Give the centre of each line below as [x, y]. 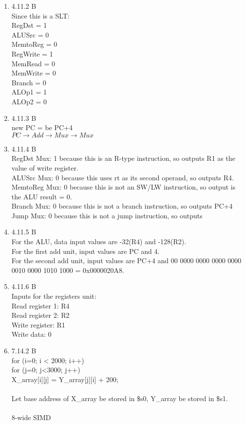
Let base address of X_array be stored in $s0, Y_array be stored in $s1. [120, 398]
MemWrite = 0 [34, 73]
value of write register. [45, 167]
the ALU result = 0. [42, 196]
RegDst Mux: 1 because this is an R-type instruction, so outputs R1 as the [123, 158]
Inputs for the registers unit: [54, 296]
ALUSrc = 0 [30, 34]
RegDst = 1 [29, 25]
